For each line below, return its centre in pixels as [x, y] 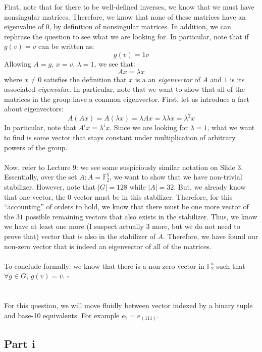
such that [231, 266]
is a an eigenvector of [168, 79]
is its [237, 79]
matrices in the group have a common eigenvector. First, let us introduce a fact [127, 99]
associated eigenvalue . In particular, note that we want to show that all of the [125, 89]
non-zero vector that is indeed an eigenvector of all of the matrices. [108, 246]
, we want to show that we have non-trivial [176, 177]
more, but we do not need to [196, 226]
